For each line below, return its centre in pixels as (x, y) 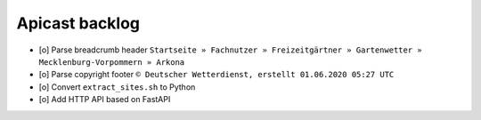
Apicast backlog (78, 23)
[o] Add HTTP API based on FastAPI (105, 100)
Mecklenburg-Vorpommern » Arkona (112, 62)
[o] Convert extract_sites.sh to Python (117, 87)
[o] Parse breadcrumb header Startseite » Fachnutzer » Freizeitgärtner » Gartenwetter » (230, 50)
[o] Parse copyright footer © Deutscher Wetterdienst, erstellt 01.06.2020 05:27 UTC (216, 75)
